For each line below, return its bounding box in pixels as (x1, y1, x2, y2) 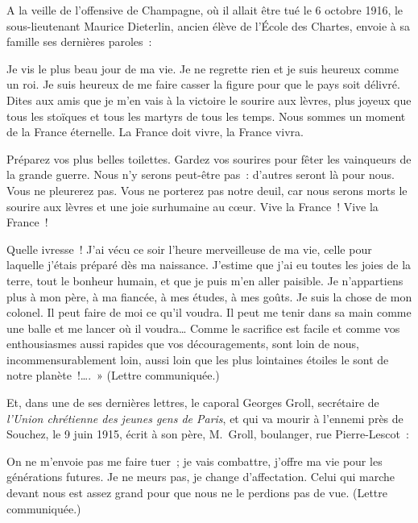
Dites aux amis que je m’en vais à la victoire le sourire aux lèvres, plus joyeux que (6, 91, 412, 108)
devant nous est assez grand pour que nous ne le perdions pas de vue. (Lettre (6, 484, 387, 501)
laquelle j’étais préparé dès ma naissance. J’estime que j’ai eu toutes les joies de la (6, 256, 412, 273)
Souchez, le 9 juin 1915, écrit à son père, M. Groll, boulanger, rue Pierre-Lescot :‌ (6, 425, 409, 442)
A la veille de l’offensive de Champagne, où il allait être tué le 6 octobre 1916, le (6, 2, 404, 18)
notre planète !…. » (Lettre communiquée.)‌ (6, 367, 220, 384)
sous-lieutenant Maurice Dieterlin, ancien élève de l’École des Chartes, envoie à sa (6, 17, 410, 34)
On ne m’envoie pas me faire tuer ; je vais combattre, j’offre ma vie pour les (6, 452, 383, 469)
